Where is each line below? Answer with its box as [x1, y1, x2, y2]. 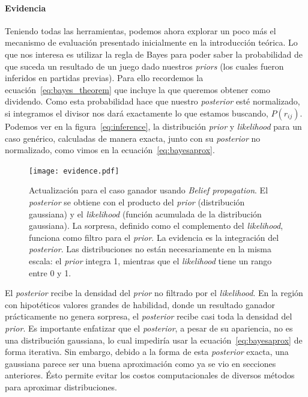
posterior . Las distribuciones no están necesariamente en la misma [29, 243, 271, 255]
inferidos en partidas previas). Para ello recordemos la [5, 71, 204, 84]
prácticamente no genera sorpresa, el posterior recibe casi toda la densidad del [5, 310, 292, 323]
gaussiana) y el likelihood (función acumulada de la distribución [29, 207, 262, 220]
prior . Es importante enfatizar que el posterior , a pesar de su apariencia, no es [5, 321, 293, 334]
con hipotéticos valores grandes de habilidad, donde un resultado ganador [5, 298, 276, 311]
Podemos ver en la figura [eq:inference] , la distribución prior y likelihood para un [5, 120, 302, 132]
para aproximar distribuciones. [5, 380, 118, 393]
